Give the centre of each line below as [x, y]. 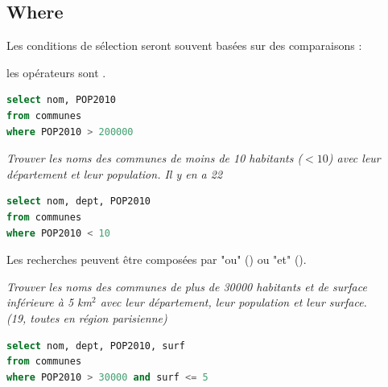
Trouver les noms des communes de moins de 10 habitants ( [155, 158]
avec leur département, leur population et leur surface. [233, 302]
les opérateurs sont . [56, 72]
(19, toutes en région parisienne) [87, 317]
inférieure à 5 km [49, 302]
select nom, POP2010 [62, 100]
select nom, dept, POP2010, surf [96, 346]
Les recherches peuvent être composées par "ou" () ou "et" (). [157, 259]
